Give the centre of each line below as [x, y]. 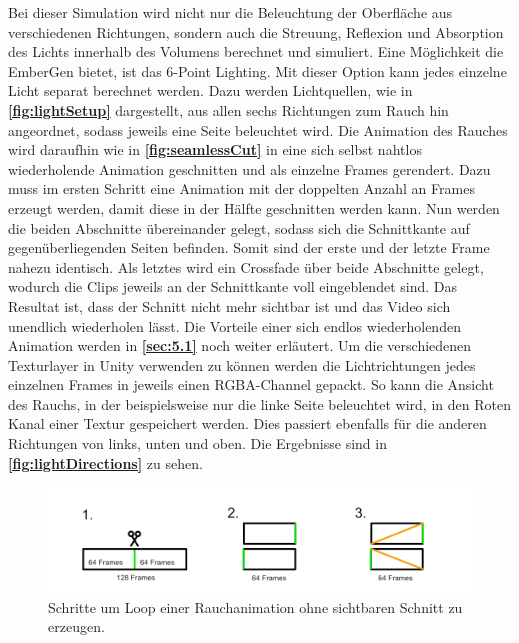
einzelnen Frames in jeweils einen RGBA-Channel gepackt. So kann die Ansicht [251, 384]
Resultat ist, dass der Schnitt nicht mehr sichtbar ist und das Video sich [229, 305]
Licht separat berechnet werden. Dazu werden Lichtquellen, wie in [210, 90]
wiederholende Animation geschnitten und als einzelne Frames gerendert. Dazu [249, 168]
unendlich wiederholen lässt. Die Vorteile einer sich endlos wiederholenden [234, 325]
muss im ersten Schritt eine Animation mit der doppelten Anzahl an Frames [241, 188]
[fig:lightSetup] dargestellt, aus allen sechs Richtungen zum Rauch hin [228, 109]
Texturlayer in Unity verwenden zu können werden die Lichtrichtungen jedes [242, 364]
